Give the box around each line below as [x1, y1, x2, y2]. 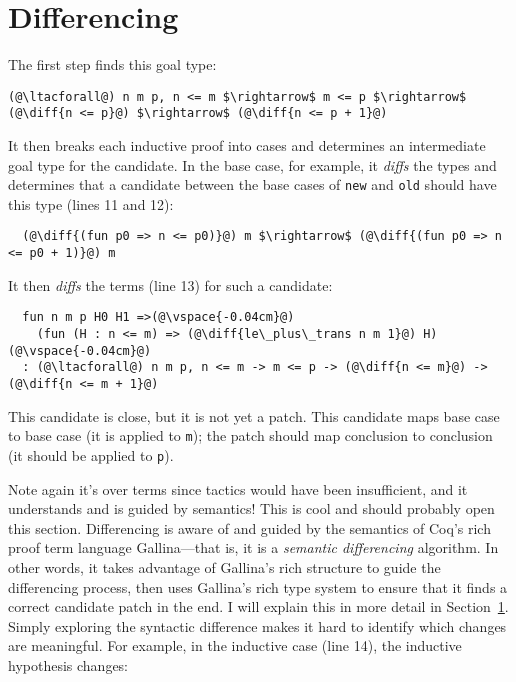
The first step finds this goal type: [8, 54, 217, 75]
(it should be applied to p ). [8, 444, 174, 465]
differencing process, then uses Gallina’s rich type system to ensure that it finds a [8, 576, 508, 597]
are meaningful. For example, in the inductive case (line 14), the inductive [8, 635, 462, 656]
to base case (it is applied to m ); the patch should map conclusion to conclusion [8, 425, 493, 446]
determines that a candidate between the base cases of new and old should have [8, 174, 497, 195]
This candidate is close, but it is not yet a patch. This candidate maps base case [8, 405, 500, 426]
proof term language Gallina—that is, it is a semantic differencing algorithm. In [8, 537, 499, 558]
